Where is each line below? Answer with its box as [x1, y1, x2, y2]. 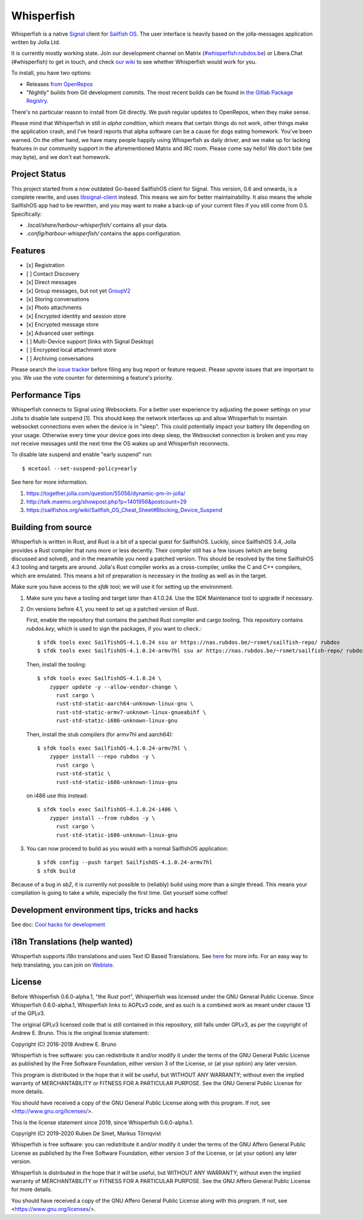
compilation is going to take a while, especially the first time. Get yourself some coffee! [11, 889, 228, 897]
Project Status [11, 169, 67, 180]
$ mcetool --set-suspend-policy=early [22, 465, 137, 472]
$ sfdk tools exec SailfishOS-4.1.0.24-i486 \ [37, 806, 178, 813]
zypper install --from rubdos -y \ [49, 814, 155, 822]
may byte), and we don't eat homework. [11, 153, 111, 160]
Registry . [26, 97, 48, 105]
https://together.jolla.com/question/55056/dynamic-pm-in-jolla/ [26, 490, 186, 497]
